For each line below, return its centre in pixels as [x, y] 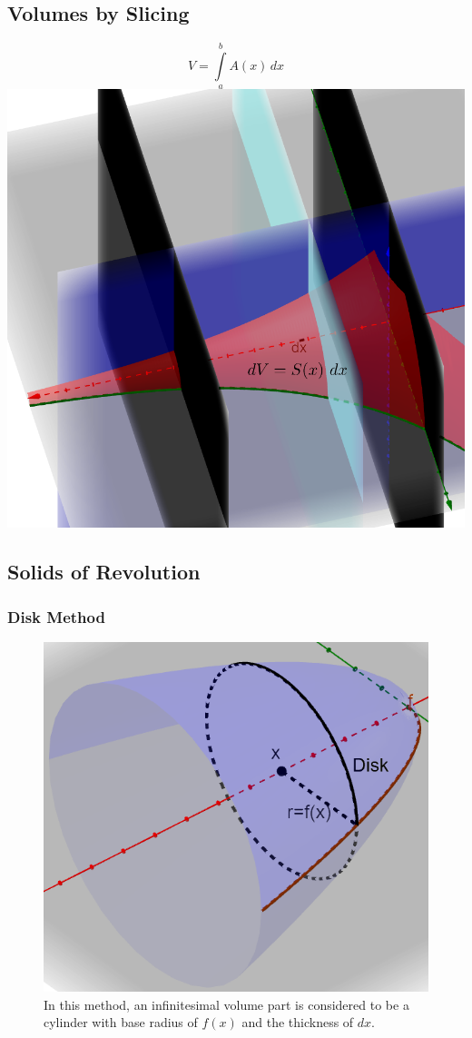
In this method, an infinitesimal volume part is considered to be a [226, 1004]
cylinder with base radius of [121, 1022]
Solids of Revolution [104, 572]
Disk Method [56, 616]
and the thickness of [298, 1022]
